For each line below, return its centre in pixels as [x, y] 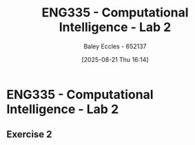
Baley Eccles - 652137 [115, 46]
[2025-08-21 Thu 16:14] [115, 59]
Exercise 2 [29, 134]
